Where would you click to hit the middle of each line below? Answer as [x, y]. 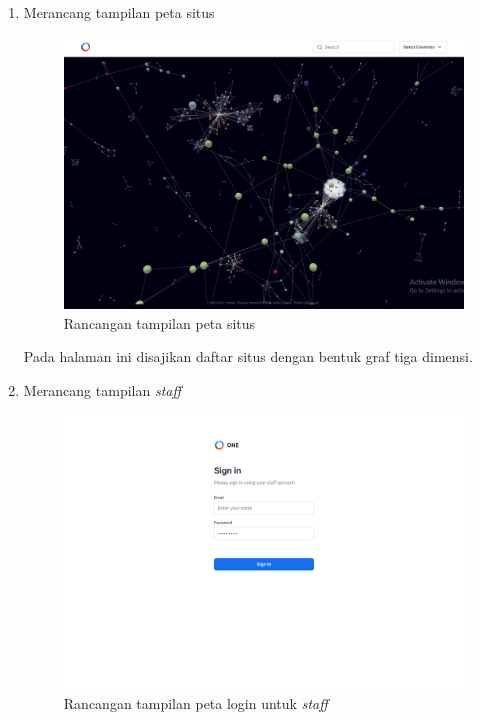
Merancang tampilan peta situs [119, 12]
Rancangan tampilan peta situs [159, 322]
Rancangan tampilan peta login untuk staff [195, 703]
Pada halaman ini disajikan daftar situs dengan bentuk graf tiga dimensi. [248, 356]
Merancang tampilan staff [102, 389]
